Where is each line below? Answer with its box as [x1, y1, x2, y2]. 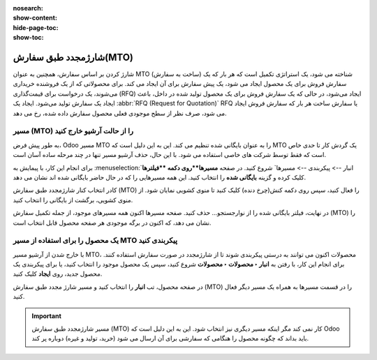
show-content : [13, 14, 57, 22]
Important [31, 311, 62, 320]
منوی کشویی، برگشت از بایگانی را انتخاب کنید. [13, 195, 133, 204]
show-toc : [13, 33, 44, 42]
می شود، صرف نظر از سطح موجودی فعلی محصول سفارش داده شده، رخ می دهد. [13, 109, 227, 117]
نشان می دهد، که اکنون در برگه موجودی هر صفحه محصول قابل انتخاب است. [13, 218, 212, 227]
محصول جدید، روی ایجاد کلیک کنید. [13, 269, 103, 278]
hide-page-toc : [13, 23, 59, 31]
